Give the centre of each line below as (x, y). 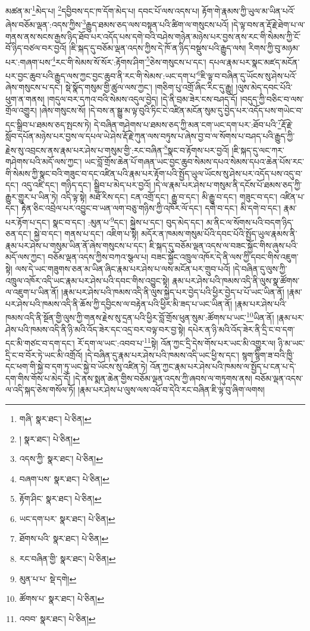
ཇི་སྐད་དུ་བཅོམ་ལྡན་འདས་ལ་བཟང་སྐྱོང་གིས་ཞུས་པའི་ (224, 245)
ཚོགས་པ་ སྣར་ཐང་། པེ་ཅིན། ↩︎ (62, 599)
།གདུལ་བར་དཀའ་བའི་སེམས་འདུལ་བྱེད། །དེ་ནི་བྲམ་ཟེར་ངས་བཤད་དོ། (143, 99)
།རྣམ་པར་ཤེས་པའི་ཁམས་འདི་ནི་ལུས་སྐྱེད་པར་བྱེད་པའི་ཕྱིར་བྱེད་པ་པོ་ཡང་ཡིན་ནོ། (173, 292)
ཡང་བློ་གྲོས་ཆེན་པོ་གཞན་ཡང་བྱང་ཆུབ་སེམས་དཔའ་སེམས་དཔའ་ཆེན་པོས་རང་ (194, 162)
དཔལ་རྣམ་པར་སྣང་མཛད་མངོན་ (254, 62)
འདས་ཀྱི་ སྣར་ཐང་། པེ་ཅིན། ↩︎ (61, 459)
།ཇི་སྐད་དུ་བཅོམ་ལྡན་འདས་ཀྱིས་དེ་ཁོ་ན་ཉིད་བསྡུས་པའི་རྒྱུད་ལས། (158, 48)
